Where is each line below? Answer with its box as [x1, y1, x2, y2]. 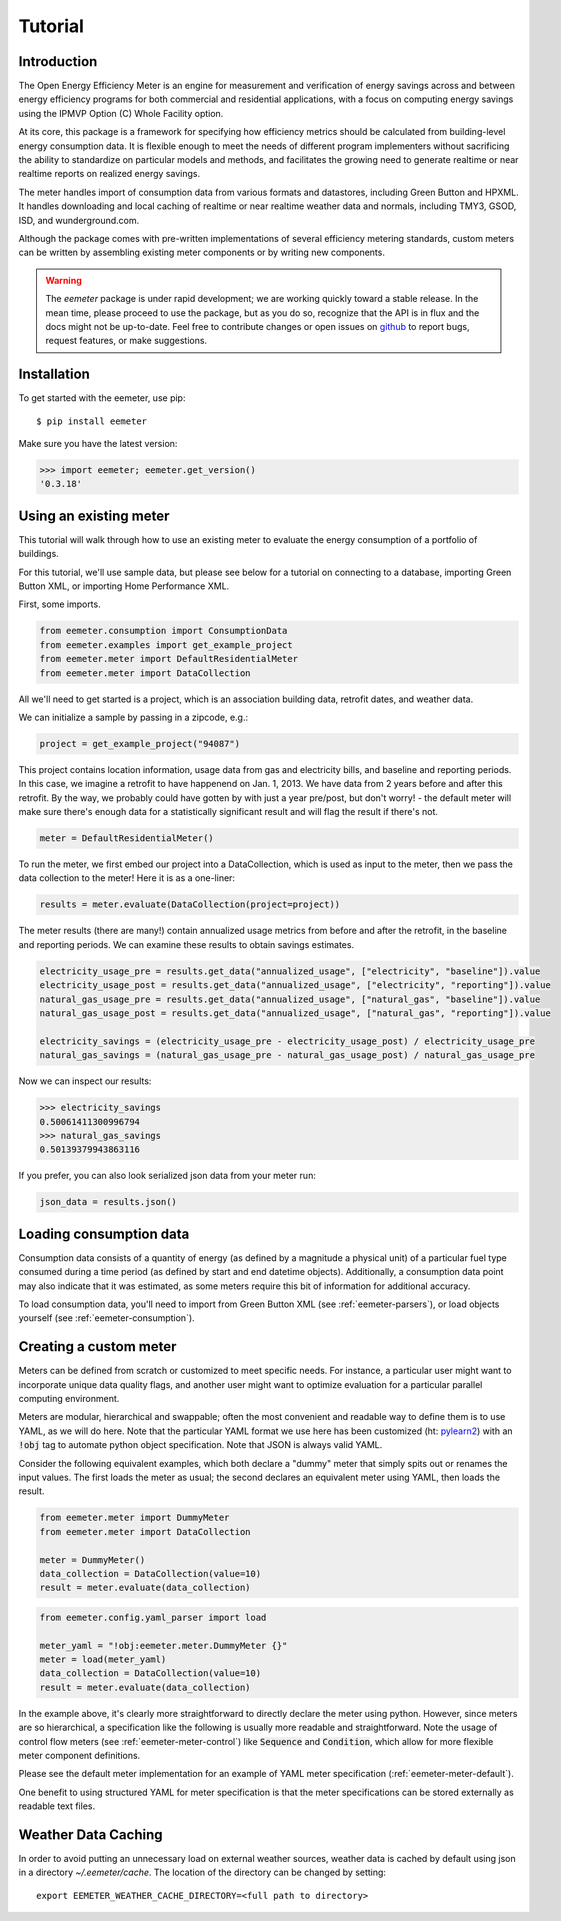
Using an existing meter [18, 507, 170, 524]
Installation [18, 366, 90, 383]
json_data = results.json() [39, 1196, 177, 1208]
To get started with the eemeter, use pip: [18, 392, 186, 404]
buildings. [18, 548, 59, 560]
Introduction [18, 53, 98, 70]
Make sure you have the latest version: [18, 438, 178, 449]
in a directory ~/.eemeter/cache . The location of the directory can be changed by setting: [18, 1866, 387, 1879]
